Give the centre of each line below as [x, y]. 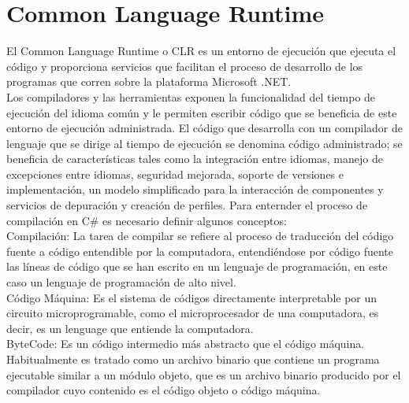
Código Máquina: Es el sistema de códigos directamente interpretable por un [192, 297]
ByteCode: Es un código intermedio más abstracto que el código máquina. [186, 344]
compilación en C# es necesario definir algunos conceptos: [147, 220]
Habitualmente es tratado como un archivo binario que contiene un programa [193, 359]
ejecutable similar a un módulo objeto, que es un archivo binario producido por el [204, 374]
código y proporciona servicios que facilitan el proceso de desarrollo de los [185, 66]
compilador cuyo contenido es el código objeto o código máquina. [164, 390]
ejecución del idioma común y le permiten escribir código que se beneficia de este [202, 112]
